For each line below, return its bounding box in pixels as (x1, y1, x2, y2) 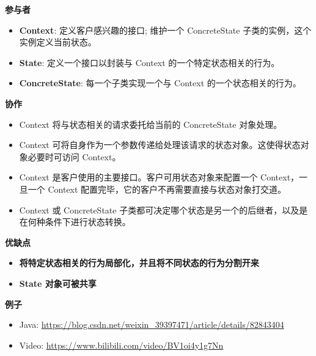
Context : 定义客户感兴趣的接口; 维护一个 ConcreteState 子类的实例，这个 (19, 23, 312, 36)
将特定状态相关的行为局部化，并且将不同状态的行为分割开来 (19, 256, 259, 269)
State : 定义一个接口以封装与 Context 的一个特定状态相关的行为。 (19, 56, 280, 69)
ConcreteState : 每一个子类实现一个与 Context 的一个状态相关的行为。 (19, 76, 301, 89)
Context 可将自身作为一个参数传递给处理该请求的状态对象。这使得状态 (19, 138, 301, 151)
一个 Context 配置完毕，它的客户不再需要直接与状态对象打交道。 (28, 182, 287, 195)
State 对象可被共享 (19, 276, 97, 289)
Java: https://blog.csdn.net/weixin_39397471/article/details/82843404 (19, 318, 284, 331)
